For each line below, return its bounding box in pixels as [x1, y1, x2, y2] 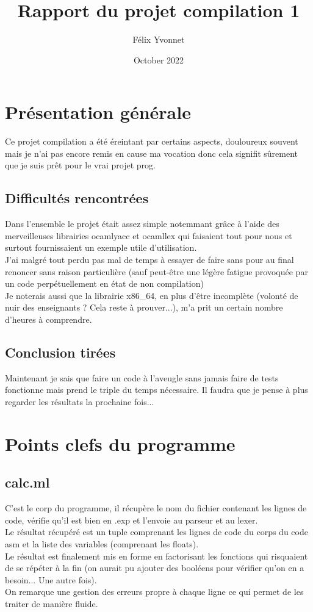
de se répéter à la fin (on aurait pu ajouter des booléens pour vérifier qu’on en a [5, 561, 304, 574]
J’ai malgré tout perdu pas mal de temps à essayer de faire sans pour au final [5, 253, 294, 266]
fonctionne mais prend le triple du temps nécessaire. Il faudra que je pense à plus [5, 383, 308, 396]
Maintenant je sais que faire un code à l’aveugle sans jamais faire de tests [5, 371, 279, 384]
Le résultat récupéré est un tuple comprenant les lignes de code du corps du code [5, 525, 308, 538]
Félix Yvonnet [132, 33, 185, 46]
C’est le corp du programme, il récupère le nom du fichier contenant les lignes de [5, 502, 307, 514]
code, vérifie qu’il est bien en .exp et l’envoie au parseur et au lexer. [5, 513, 258, 526]
